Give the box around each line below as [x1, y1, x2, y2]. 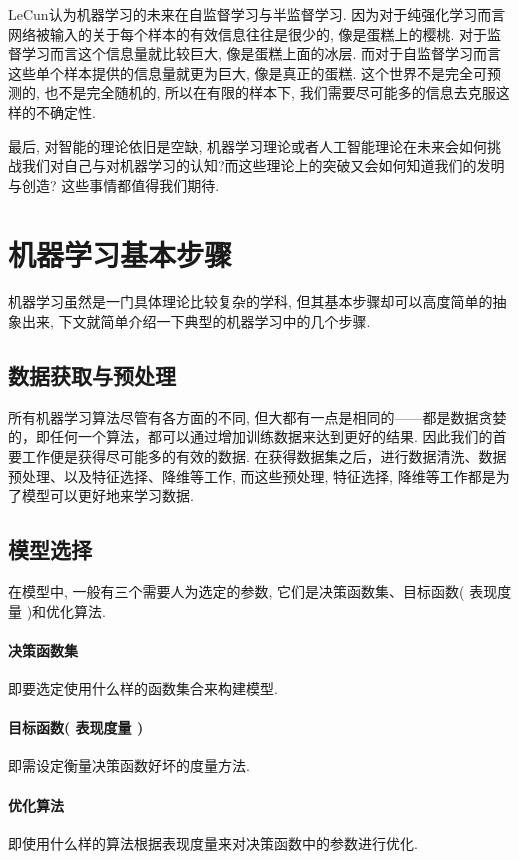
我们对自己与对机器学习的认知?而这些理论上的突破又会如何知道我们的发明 [21, 155, 505, 176]
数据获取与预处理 [8, 360, 176, 391]
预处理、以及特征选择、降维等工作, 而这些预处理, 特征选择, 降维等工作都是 [8, 465, 496, 486]
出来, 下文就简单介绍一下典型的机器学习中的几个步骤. [21, 311, 371, 332]
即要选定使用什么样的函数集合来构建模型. [8, 678, 278, 699]
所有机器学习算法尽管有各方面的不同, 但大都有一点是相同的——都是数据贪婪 [8, 406, 507, 427]
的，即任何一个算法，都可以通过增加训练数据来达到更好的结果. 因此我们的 [8, 426, 493, 447]
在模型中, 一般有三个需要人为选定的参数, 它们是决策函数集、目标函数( [8, 581, 465, 602]
